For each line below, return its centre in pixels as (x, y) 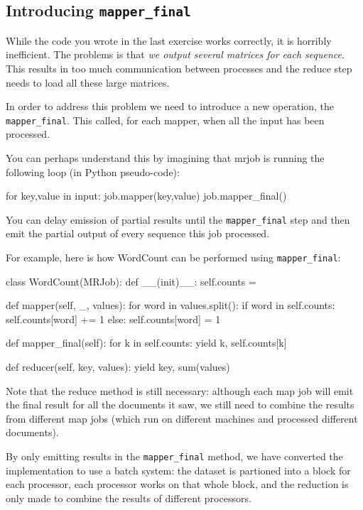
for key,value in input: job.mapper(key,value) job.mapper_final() (146, 196)
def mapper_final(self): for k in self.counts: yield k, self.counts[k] (146, 343)
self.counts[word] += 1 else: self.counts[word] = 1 (113, 319)
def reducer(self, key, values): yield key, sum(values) (118, 367)
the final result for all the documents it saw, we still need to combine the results (180, 405)
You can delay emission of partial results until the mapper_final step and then (178, 219)
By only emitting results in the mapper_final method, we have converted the (174, 456)
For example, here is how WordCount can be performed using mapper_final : (173, 257)
